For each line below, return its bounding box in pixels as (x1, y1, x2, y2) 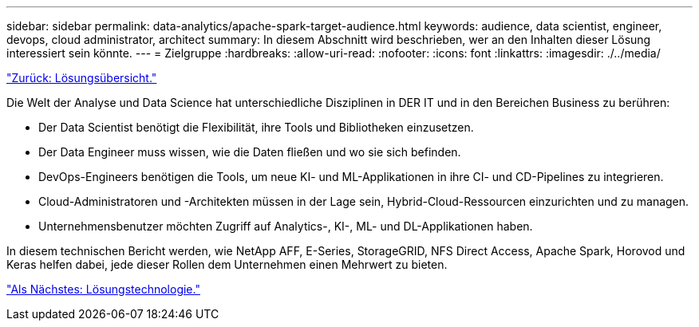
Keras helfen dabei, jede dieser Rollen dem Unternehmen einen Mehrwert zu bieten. (6, 258, 448, 271)
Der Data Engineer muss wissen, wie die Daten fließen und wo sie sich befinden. (38, 145, 461, 159)
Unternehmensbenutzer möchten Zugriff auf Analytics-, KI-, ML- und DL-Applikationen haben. (38, 219, 533, 233)
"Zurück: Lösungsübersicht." (6, 71, 157, 85)
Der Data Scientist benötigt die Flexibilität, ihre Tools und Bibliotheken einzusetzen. (38, 120, 474, 134)
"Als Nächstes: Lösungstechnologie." (6, 282, 200, 296)
